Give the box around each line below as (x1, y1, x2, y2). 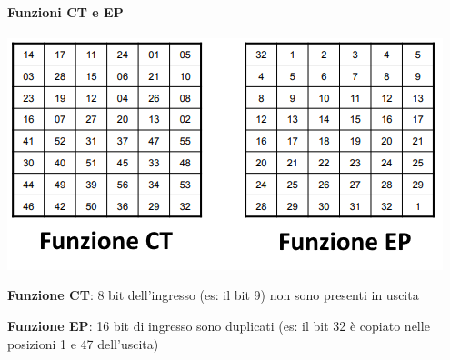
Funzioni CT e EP (7, 2, 124, 21)
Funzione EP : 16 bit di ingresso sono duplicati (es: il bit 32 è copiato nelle (7, 315, 430, 335)
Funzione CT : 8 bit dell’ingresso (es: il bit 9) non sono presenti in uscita (7, 285, 419, 305)
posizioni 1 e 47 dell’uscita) (7, 334, 159, 353)
